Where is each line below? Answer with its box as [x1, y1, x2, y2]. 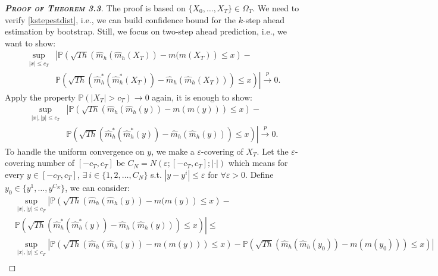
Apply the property [5, 90, 76, 103]
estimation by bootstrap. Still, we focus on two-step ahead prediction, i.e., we [5, 25, 287, 37]
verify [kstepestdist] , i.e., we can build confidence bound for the [5, 13, 236, 26]
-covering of [201, 145, 243, 157]
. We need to [252, 2, 299, 14]
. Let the [256, 145, 289, 157]
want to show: [5, 36, 56, 49]
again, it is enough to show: [152, 90, 252, 103]
